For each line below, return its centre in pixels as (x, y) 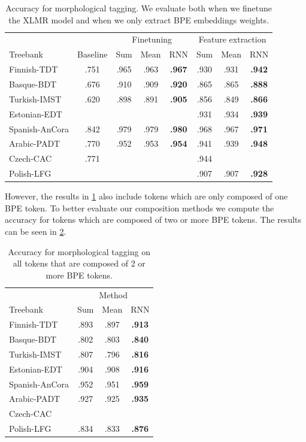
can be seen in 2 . (36, 231)
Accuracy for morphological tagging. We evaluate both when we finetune (139, 8)
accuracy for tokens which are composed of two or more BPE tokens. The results (153, 220)
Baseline (93, 54)
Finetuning (152, 39)
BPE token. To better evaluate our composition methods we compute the (140, 208)
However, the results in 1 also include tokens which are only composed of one (146, 196)
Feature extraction (232, 39)
